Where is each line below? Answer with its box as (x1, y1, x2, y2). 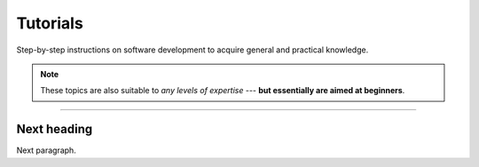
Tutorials (16, 13, 83, 33)
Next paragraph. (16, 145, 77, 155)
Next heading (16, 122, 93, 137)
